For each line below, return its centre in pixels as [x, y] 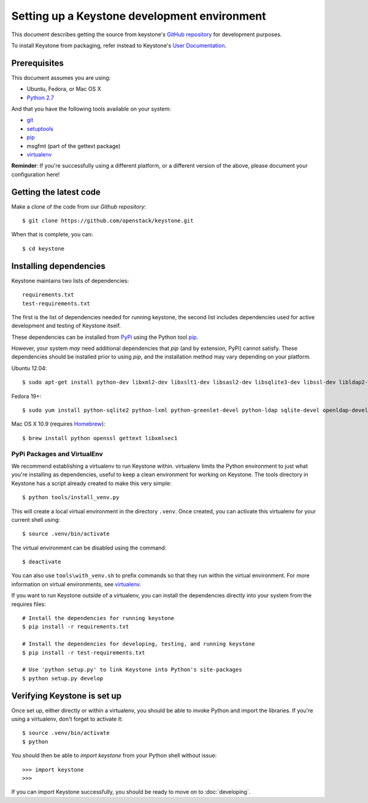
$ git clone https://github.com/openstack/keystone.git [108, 221]
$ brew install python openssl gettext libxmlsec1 [100, 438]
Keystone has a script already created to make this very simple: [91, 483]
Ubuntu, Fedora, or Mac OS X [64, 89]
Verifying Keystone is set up [67, 696]
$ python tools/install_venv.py [71, 498]
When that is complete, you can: [52, 235]
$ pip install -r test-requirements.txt [84, 653]
